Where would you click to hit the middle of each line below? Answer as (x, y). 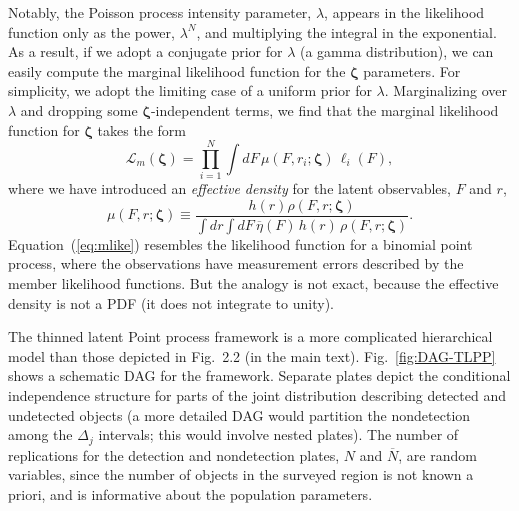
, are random (437, 454)
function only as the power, (91, 31)
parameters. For (412, 70)
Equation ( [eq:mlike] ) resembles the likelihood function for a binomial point (240, 243)
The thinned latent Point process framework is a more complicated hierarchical (250, 336)
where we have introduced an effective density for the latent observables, (229, 188)
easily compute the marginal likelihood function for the (177, 70)
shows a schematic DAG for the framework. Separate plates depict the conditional (259, 375)
